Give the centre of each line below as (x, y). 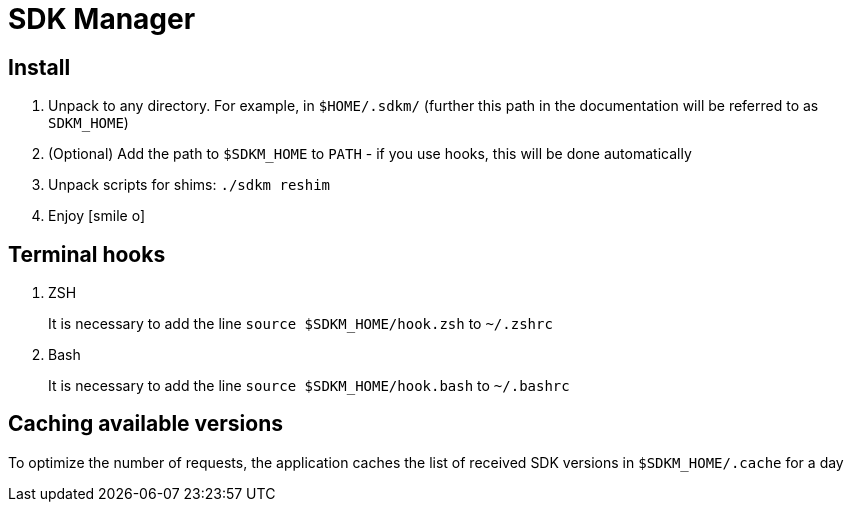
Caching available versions (145, 424)
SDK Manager (102, 19)
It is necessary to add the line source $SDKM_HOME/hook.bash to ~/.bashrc (309, 386)
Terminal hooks (87, 254)
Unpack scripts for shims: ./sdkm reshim (189, 185)
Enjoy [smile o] (96, 216)
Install (39, 67)
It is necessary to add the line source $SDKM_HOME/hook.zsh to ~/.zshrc (300, 324)
